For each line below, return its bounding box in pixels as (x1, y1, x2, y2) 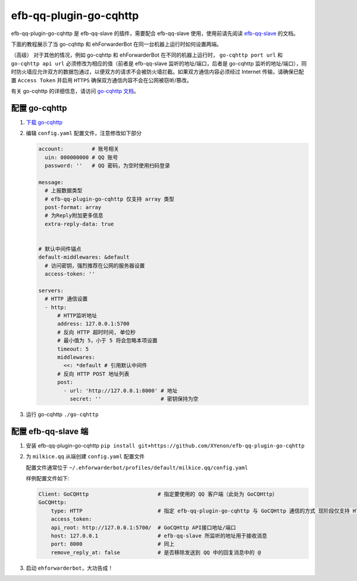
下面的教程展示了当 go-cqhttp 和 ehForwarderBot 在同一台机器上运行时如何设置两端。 (11, 40, 223, 48)
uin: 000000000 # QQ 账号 (45, 154, 118, 161)
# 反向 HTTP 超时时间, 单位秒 (57, 329, 136, 336)
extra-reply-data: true (45, 220, 114, 227)
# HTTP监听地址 (57, 312, 98, 318)
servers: (38, 287, 64, 294)
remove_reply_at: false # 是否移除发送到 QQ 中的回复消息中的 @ (51, 549, 261, 556)
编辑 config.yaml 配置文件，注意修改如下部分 (26, 130, 142, 137)
